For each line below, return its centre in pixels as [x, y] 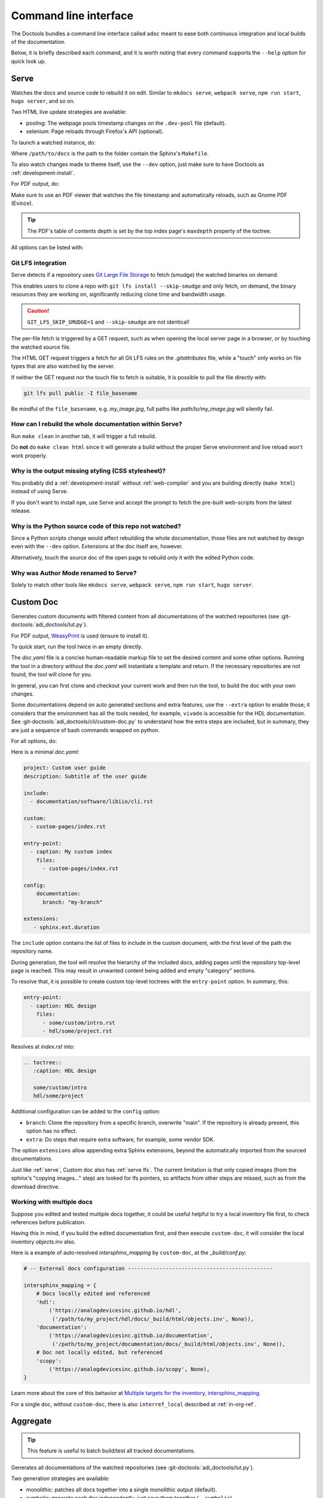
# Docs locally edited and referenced [93, 1294]
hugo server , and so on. [43, 101]
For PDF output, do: [35, 184]
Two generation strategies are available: [60, 1479]
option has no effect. [51, 1131]
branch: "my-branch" [73, 902]
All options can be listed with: [47, 247]
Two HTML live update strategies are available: [69, 112]
